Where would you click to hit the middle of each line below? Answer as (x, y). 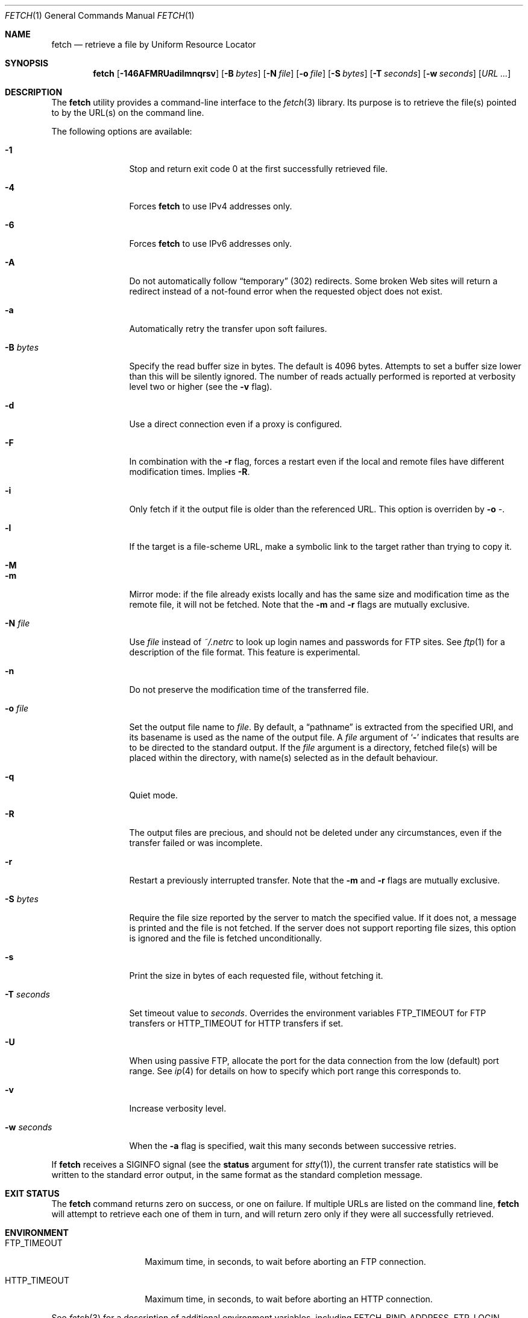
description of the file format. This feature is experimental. (245, 652)
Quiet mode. (153, 795)
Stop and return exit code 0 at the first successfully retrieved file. (259, 169)
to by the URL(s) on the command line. (128, 113)
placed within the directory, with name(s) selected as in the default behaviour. (284, 758)
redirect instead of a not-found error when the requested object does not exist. (286, 291)
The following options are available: (122, 131)
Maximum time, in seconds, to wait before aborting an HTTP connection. (289, 1299)
